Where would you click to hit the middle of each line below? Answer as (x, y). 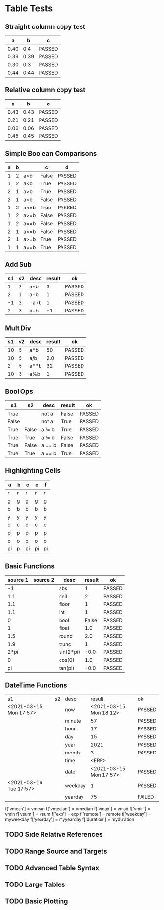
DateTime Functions (36, 686)
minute (73, 721)
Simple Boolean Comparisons (51, 153)
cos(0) (67, 660)
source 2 (44, 580)
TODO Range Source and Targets (56, 851)
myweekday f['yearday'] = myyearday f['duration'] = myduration (70, 819)
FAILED (146, 797)
